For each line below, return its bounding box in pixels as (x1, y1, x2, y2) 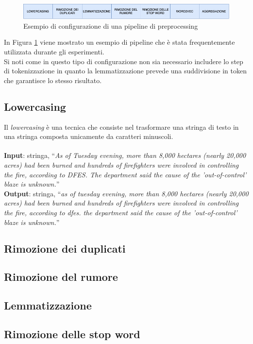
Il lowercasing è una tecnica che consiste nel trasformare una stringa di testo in (4, 121, 239, 132)
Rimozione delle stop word (4, 326, 140, 341)
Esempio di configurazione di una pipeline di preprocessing (23, 20, 198, 31)
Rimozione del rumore (4, 269, 118, 284)
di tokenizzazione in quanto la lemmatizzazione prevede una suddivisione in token (4, 66, 247, 76)
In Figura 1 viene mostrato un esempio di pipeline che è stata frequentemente (4, 37, 235, 47)
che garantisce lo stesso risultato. (4, 75, 102, 85)
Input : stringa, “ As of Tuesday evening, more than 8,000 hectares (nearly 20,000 (4, 150, 246, 160)
